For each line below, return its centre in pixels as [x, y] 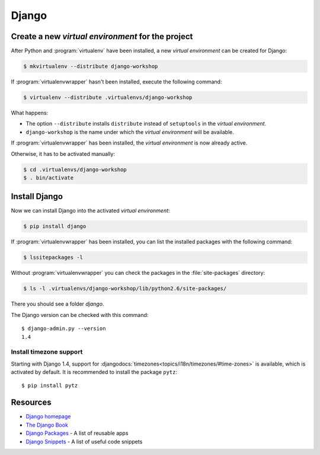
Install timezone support [47, 352]
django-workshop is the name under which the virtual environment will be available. [130, 132]
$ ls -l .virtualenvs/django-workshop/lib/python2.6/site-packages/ [125, 289]
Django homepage [48, 416]
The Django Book [47, 425]
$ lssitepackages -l [53, 257]
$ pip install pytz [50, 386]
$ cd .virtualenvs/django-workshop [75, 169]
